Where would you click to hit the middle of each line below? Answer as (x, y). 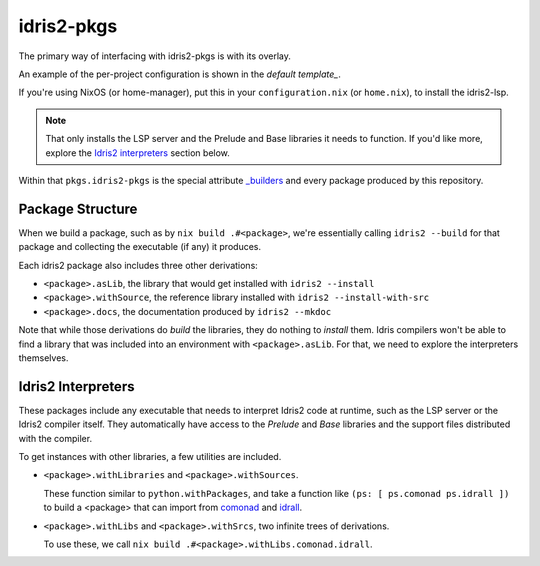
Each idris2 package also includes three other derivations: (138, 265)
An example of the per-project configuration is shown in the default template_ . (180, 74)
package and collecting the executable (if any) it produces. (140, 247)
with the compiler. (55, 438)
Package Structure (78, 208)
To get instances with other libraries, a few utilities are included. (150, 456)
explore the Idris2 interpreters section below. (137, 152)
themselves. (43, 357)
